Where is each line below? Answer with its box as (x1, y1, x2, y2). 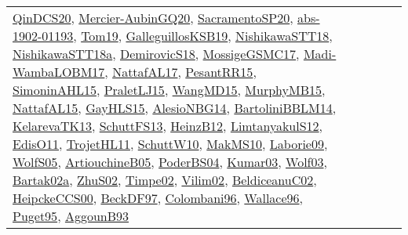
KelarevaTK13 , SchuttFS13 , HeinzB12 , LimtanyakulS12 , (13, 117, 323, 135)
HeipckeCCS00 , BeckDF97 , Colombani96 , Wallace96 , (13, 189, 304, 207)
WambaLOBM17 (13, 63, 105, 81)
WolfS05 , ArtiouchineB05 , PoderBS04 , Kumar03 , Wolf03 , (13, 153, 327, 171)
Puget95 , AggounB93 (13, 207, 129, 225)
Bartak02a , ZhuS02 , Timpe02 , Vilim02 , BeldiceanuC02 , (13, 171, 317, 189)
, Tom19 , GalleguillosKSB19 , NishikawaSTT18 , (73, 27, 333, 45)
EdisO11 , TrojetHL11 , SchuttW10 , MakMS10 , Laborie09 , (13, 135, 328, 153)
